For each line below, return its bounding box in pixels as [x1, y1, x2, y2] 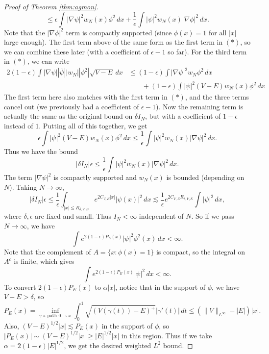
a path [43, 313, 57, 319]
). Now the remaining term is [155, 101, 244, 111]
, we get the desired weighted [64, 340, 151, 350]
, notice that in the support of [115, 281, 206, 292]
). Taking [9, 181, 37, 192]
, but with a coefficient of [145, 111, 221, 121]
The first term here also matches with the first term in [4, 92, 168, 102]
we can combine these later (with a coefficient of [4, 46, 149, 56]
